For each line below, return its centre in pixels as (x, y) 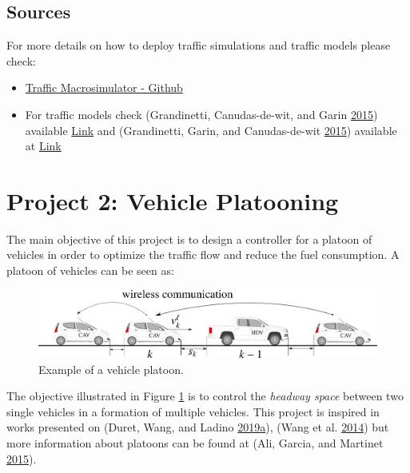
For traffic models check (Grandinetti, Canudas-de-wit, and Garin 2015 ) (201, 114)
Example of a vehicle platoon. (111, 369)
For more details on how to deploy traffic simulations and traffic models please (199, 45)
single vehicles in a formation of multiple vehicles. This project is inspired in (193, 411)
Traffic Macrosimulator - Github (104, 87)
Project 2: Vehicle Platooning (173, 200)
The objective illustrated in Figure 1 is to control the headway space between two (205, 396)
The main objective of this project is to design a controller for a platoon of (189, 238)
